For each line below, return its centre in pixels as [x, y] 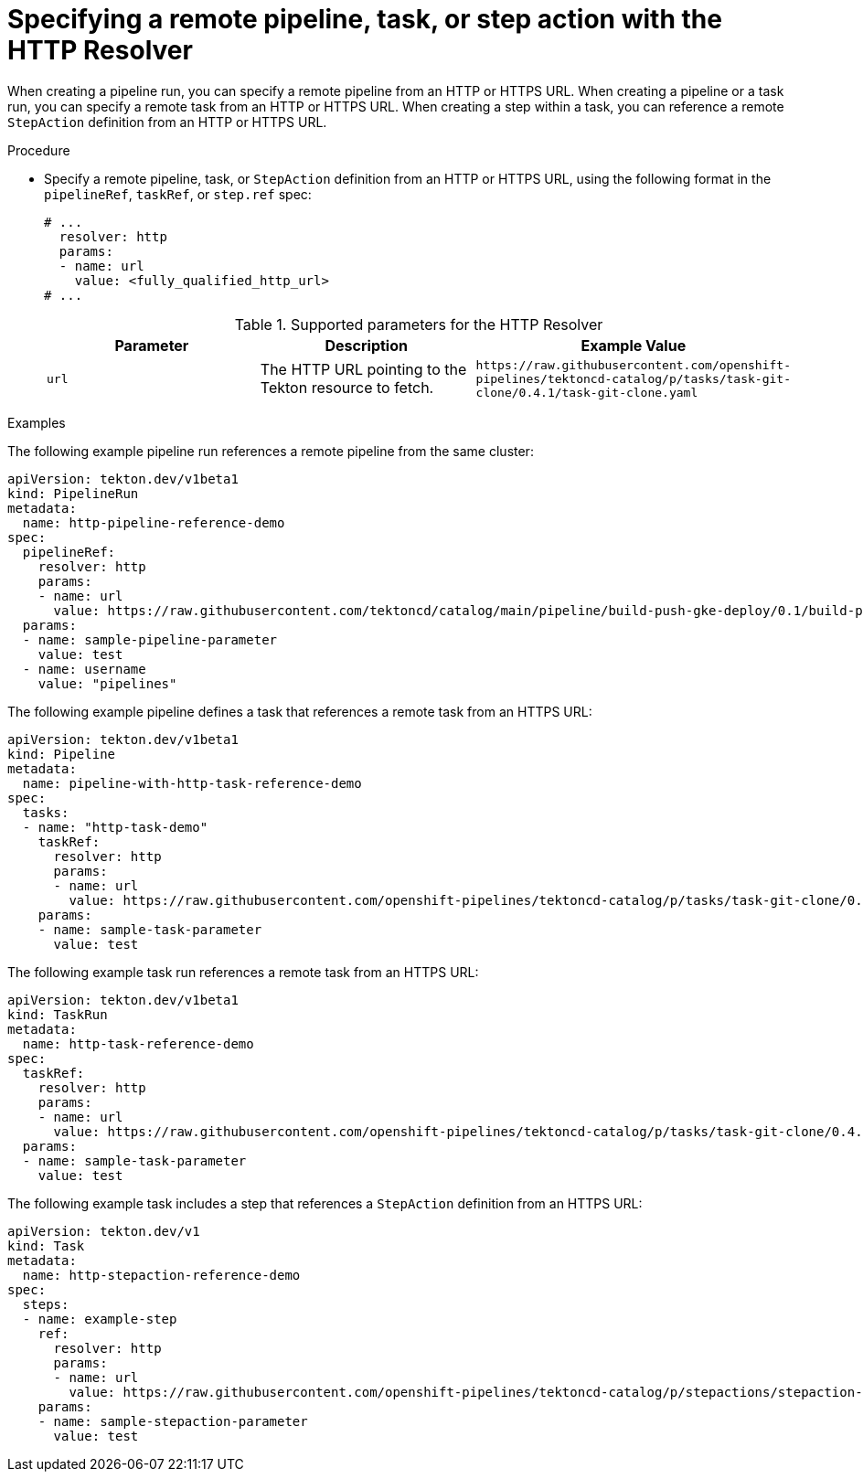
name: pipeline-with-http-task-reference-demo [192, 783]
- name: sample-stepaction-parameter [173, 1421]
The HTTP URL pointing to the [363, 370]
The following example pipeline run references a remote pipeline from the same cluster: [271, 451]
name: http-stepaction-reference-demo [161, 1275]
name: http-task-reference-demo [138, 1043]
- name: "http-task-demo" [115, 827]
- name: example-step [100, 1319]
